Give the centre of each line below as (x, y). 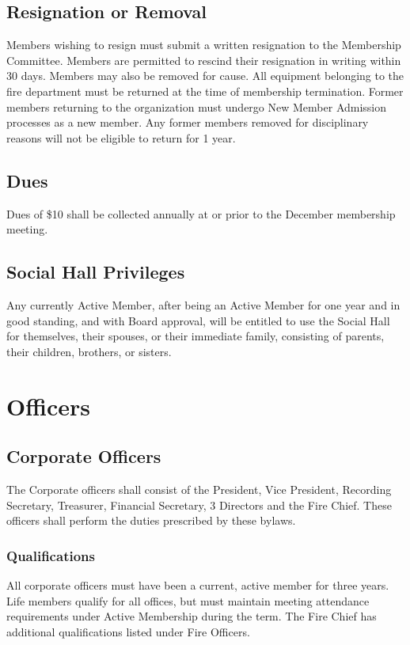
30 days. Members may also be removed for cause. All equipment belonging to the (205, 76)
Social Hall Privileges (96, 272)
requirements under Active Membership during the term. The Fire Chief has (192, 616)
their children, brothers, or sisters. (89, 351)
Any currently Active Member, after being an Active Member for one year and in (203, 304)
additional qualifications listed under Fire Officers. (128, 631)
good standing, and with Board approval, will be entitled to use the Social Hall (198, 320)
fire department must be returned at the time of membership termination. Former (205, 91)
